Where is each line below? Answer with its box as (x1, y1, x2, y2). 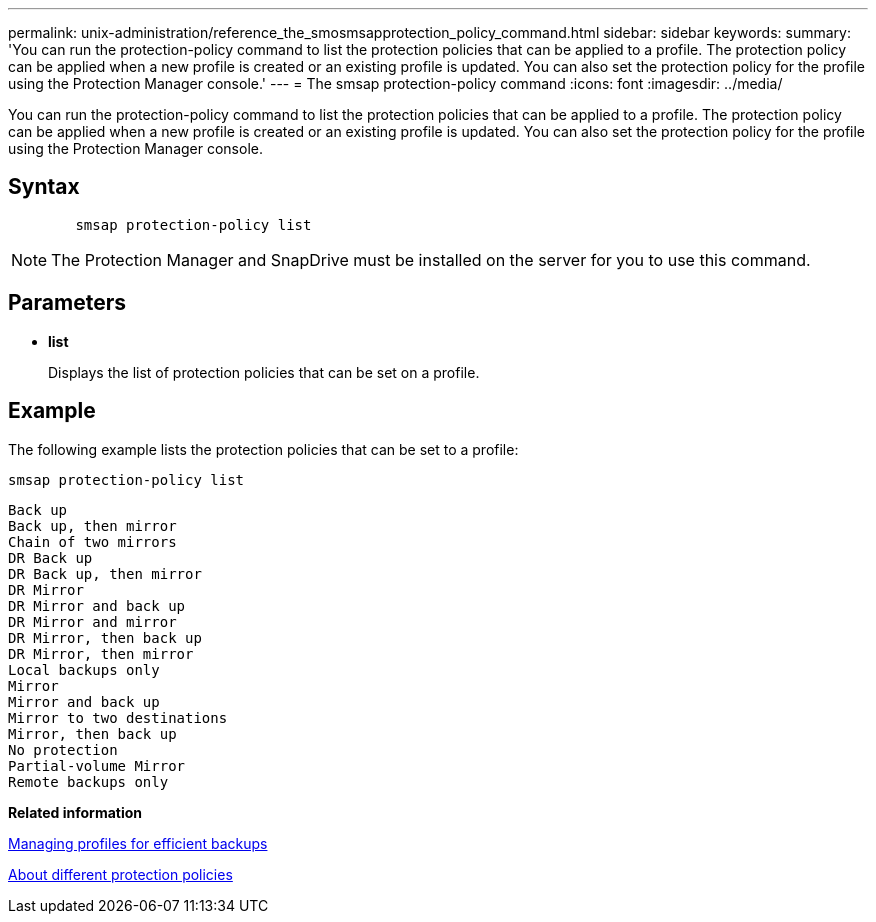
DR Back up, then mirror (8, 565, 202, 582)
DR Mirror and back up (8, 597, 186, 614)
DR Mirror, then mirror (8, 645, 194, 662)
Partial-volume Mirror (8, 757, 186, 774)
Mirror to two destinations (8, 709, 228, 726)
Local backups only (8, 661, 160, 678)
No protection (8, 741, 118, 758)
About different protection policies (8, 865, 233, 883)
